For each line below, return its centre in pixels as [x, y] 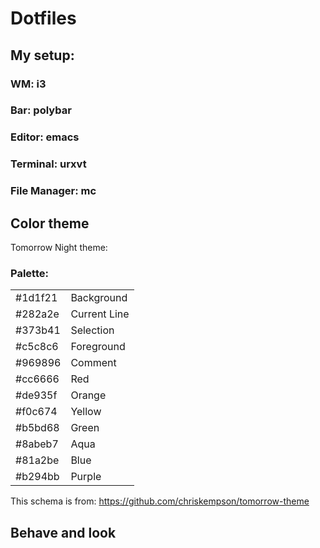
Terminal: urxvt [48, 164]
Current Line [100, 314]
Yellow [86, 412]
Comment [93, 363]
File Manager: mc [53, 191]
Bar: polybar [41, 110]
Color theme [50, 223]
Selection [92, 330]
